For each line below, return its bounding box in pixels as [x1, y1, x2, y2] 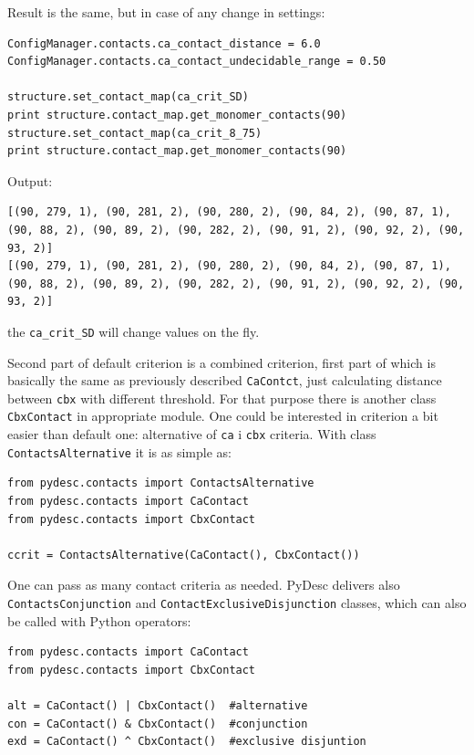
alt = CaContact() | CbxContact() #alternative [7, 699, 308, 713]
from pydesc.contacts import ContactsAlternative [7, 477, 314, 490]
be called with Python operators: [7, 611, 191, 630]
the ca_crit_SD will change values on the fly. [7, 321, 260, 341]
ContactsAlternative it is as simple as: [7, 442, 232, 461]
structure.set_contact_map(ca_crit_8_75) [7, 126, 263, 140]
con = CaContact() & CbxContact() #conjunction [7, 717, 308, 730]
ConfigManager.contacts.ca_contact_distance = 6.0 [7, 37, 321, 50]
